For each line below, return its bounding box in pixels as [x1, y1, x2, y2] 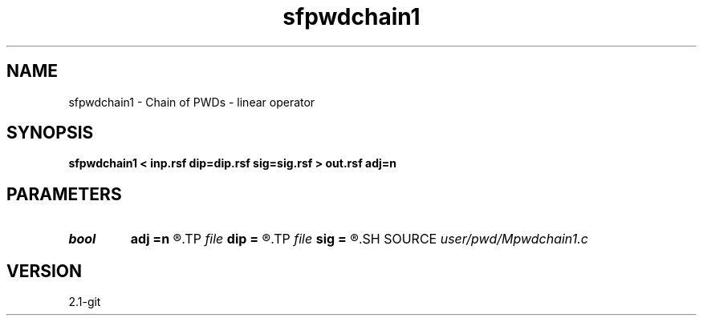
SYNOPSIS [6, 123, 94, 143]
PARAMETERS [6, 183, 122, 204]
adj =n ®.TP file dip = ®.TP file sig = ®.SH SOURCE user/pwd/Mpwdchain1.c [130, 231, 588, 248]
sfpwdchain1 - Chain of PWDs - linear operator [68, 95, 315, 109]
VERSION [6, 260, 83, 281]
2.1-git [68, 295, 101, 309]
